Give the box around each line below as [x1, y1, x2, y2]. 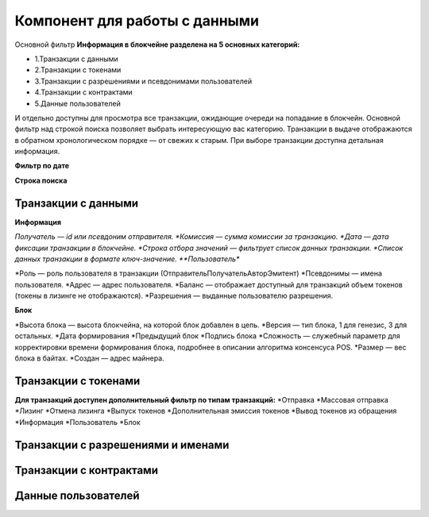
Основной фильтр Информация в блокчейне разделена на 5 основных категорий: [14, 40, 300, 49]
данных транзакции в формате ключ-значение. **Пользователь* [14, 254, 240, 264]
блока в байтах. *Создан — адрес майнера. [14, 353, 164, 363]
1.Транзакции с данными [34, 54, 118, 64]
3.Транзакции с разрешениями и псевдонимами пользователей [34, 76, 253, 86]
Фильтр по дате [14, 161, 70, 171]
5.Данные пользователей [34, 98, 121, 108]
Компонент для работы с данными [14, 12, 260, 29]
